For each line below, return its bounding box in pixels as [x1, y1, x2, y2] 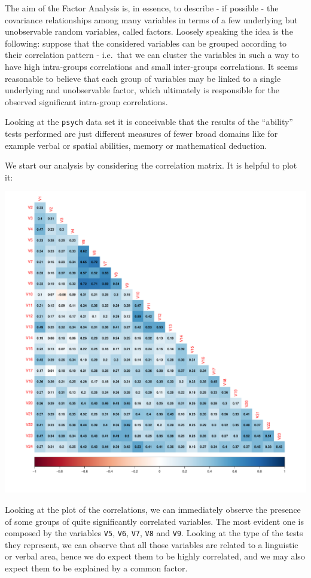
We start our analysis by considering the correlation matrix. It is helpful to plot [5, 159, 297, 172]
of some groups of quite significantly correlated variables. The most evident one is [5, 515, 304, 527]
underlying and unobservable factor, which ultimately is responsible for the [5, 84, 280, 96]
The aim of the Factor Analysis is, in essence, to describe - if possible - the [5, 2, 279, 14]
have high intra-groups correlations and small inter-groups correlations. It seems [5, 60, 298, 72]
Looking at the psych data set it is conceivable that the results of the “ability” [5, 115, 293, 128]
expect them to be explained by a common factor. [5, 562, 188, 574]
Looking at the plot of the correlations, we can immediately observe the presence [5, 503, 301, 515]
